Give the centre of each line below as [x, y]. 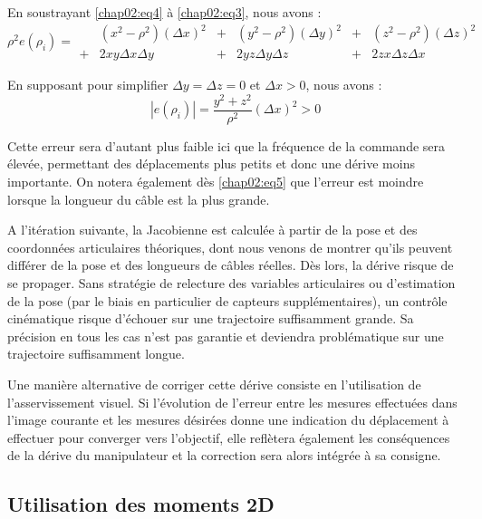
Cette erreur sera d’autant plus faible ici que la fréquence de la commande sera [227, 145]
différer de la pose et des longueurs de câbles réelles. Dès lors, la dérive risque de [231, 265]
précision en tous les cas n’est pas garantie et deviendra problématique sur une [226, 336]
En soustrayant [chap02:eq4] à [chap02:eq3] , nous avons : [164, 12]
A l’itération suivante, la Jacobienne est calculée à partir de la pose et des [212, 230]
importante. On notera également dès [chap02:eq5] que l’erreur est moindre [216, 182]
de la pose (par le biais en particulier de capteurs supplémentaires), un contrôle [227, 300]
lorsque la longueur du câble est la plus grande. [139, 199]
